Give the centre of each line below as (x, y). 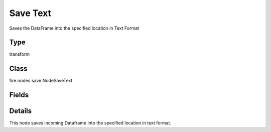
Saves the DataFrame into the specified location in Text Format (74, 28)
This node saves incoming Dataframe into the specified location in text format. (90, 123)
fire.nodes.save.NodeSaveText (41, 81)
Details (21, 111)
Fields (19, 95)
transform (20, 54)
